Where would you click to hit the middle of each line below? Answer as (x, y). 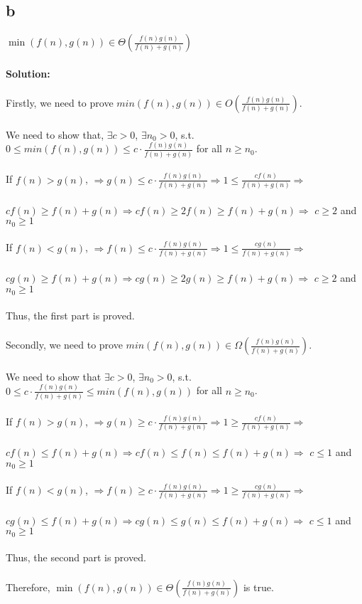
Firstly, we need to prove (60, 102)
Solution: (28, 73)
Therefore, (28, 587)
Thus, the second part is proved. (76, 557)
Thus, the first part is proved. (70, 316)
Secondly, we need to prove (64, 345)
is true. (258, 587)
